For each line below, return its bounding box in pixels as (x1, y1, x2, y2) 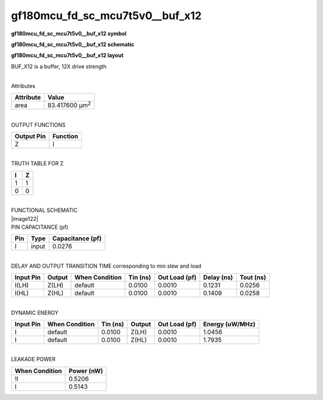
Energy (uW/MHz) (203, 320, 255, 328)
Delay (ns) (203, 273, 233, 281)
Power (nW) (69, 366, 103, 375)
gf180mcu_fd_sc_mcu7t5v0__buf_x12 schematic (11, 41, 135, 48)
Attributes (11, 82, 36, 89)
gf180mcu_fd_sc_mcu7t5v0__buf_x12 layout (11, 51, 124, 59)
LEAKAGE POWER (11, 356, 56, 363)
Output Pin (14, 132, 46, 140)
